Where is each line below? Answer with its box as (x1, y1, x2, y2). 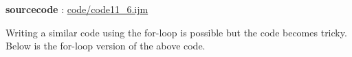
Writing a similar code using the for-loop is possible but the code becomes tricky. (5, 25, 347, 39)
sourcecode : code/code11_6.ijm (5, 2, 148, 16)
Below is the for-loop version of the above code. (5, 38, 206, 53)
